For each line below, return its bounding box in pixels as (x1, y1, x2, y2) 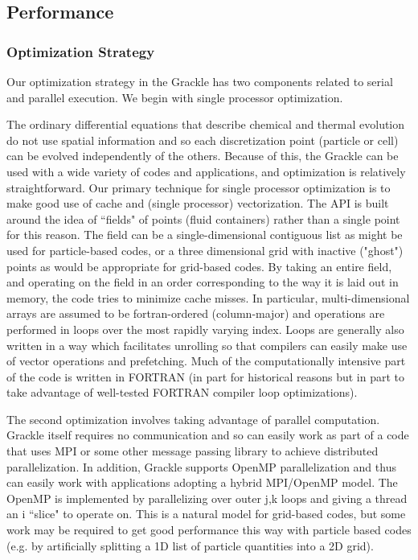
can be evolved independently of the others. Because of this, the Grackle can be (6, 147, 399, 164)
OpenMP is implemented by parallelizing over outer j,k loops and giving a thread (6, 489, 408, 506)
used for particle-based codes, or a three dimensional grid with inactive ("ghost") (6, 241, 404, 258)
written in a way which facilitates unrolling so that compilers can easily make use (6, 336, 408, 353)
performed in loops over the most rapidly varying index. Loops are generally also (6, 320, 404, 337)
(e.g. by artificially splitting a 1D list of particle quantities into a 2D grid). (6, 537, 374, 554)
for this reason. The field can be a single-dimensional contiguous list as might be (6, 226, 403, 243)
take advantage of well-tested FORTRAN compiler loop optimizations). (6, 384, 358, 401)
